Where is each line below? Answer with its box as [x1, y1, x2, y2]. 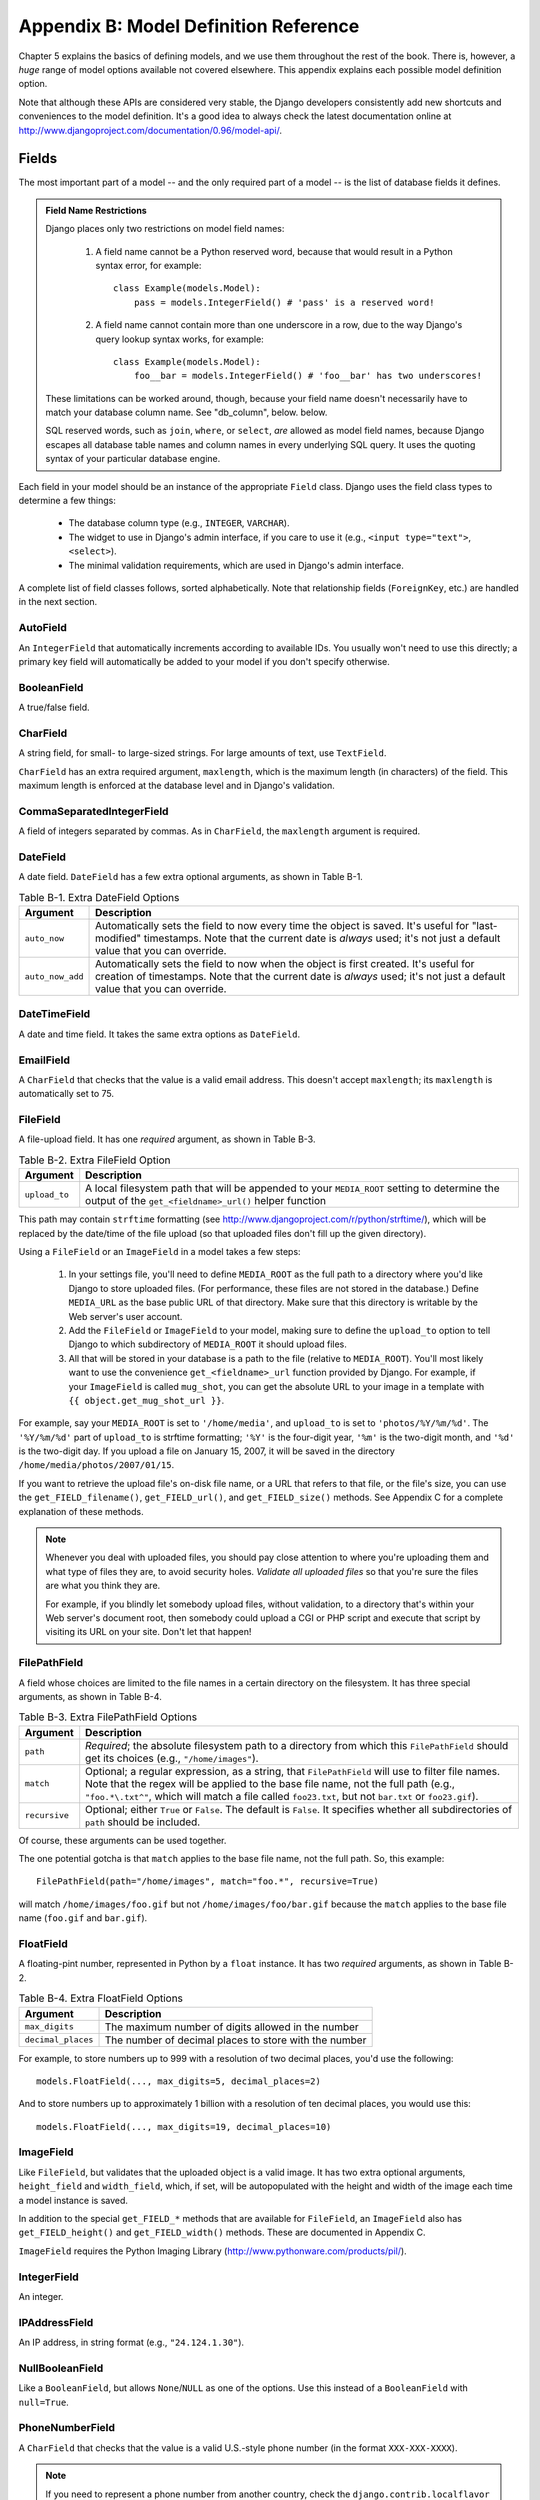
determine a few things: [18, 495, 117, 507]
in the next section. [18, 596, 98, 608]
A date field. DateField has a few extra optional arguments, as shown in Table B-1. [18, 871, 364, 883]
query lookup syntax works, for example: [95, 333, 264, 345]
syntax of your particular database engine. [45, 453, 221, 465]
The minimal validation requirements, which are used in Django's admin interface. [68, 559, 405, 571]
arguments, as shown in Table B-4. [18, 1690, 162, 1702]
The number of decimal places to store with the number [104, 2033, 367, 2047]
